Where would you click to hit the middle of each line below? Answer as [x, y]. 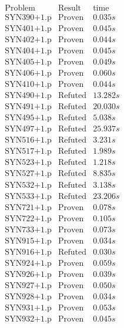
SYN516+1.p [28, 141]
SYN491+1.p [28, 107]
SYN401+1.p [28, 29]
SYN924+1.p [28, 263]
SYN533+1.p [28, 196]
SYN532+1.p [28, 185]
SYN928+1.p [28, 297]
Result [70, 9]
